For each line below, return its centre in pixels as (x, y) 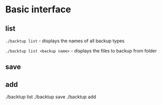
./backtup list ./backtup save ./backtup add (51, 97)
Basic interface (38, 10)
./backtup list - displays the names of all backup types (65, 41)
